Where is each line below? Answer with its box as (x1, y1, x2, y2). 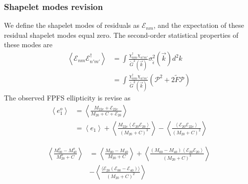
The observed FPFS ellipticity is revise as (4, 92, 130, 103)
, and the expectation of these (153, 20, 245, 30)
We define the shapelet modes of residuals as (4, 20, 140, 30)
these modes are (4, 39, 53, 50)
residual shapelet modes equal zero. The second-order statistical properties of (4, 29, 239, 40)
